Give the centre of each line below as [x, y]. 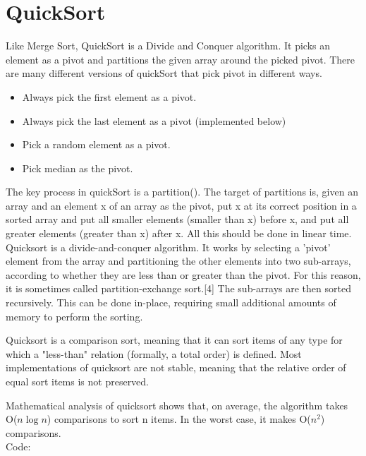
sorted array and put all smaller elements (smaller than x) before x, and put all [177, 219]
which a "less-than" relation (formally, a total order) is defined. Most [154, 353]
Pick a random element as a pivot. [96, 144]
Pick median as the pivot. [78, 168]
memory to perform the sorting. [74, 316]
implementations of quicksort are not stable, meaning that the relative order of [176, 367]
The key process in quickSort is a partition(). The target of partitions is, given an [182, 192]
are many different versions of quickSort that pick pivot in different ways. [164, 73]
